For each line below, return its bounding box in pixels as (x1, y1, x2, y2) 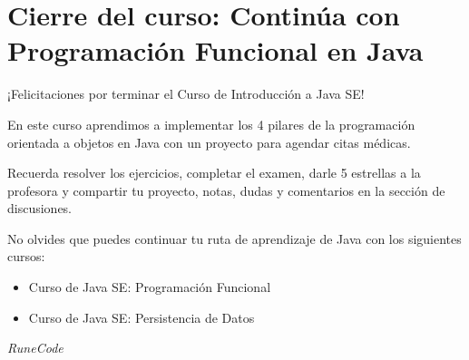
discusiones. (7, 199, 73, 218)
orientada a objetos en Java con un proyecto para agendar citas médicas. (7, 132, 411, 151)
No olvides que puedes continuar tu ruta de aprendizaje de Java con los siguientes (7, 229, 462, 248)
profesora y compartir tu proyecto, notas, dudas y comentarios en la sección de (7, 180, 445, 199)
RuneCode (7, 338, 64, 357)
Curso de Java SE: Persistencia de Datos (28, 307, 255, 326)
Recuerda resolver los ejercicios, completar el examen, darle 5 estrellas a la (7, 163, 421, 182)
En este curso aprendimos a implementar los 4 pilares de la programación (7, 114, 415, 133)
